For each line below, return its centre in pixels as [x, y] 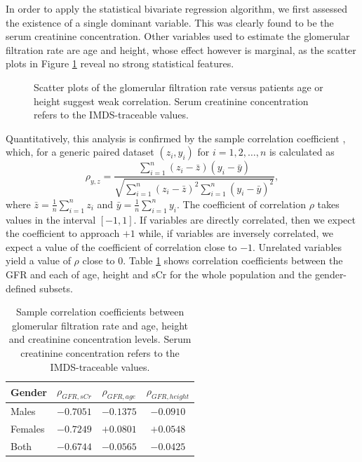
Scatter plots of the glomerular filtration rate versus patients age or [179, 87]
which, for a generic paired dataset [80, 152]
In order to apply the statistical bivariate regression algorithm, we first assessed [177, 8]
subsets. [56, 288]
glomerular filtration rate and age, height [100, 325]
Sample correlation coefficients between [100, 312]
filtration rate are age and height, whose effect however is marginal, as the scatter [181, 49]
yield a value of [38, 260]
